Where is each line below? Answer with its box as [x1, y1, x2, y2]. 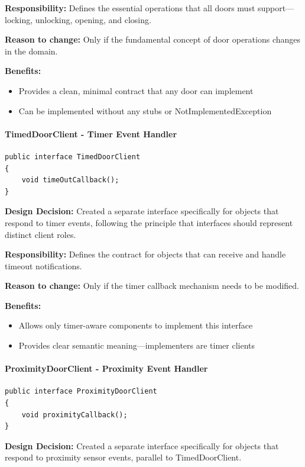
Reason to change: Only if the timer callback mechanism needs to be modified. [5, 279, 300, 292]
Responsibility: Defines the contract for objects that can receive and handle [5, 248, 286, 260]
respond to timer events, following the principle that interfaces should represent [5, 216, 293, 228]
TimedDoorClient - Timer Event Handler [5, 127, 177, 140]
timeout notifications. [5, 259, 82, 272]
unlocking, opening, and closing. [35, 13, 151, 25]
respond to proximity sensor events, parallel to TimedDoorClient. [5, 451, 242, 463]
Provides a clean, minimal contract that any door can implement [18, 84, 254, 96]
